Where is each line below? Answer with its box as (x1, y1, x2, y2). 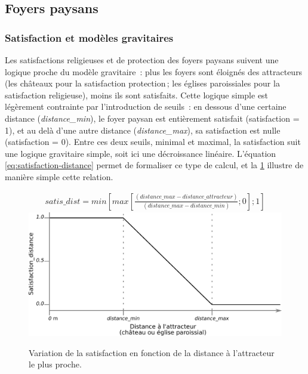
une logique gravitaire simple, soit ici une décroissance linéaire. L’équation (5, 147, 276, 159)
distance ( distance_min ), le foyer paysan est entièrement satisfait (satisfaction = (5, 112, 300, 124)
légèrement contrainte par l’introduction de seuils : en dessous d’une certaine (5, 100, 287, 113)
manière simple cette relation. (5, 170, 113, 183)
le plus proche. (29, 358, 82, 370)
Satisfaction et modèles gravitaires (5, 30, 174, 45)
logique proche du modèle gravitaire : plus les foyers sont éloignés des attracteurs (5, 65, 303, 78)
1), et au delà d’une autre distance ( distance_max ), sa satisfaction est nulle (5, 123, 281, 136)
